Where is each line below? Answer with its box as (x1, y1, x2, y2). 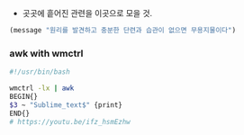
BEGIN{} (9, 92, 39, 101)
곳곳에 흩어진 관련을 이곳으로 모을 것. (22, 8, 153, 18)
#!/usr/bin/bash (9, 67, 70, 76)
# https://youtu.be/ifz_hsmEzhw (9, 117, 131, 126)
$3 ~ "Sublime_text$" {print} (9, 100, 123, 110)
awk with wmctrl (9, 47, 84, 59)
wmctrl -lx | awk (9, 84, 75, 93)
